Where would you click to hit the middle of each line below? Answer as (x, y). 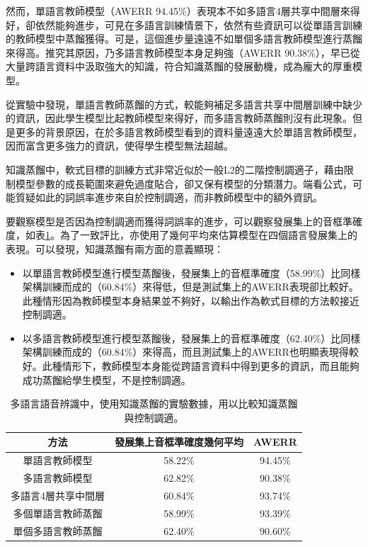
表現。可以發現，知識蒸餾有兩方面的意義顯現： (115, 248)
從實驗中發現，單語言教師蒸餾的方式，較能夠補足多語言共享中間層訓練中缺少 (184, 104)
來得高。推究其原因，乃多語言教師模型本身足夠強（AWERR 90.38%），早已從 (183, 52)
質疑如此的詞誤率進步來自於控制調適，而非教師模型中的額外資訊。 (169, 197)
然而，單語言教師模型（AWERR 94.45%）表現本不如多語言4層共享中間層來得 (183, 11)
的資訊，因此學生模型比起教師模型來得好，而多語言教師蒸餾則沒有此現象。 (179, 118)
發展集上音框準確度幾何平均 (179, 442)
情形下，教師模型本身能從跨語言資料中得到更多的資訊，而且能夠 (211, 366)
